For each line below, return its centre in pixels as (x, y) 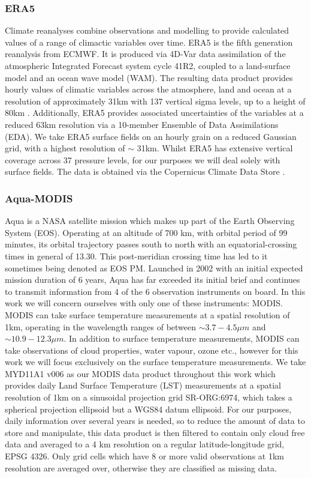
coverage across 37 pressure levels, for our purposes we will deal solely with (143, 159)
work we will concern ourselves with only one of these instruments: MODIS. (144, 303)
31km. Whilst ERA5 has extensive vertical (215, 148)
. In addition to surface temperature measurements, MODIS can (182, 338)
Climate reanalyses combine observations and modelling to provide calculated (147, 30)
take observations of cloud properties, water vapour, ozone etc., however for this (152, 350)
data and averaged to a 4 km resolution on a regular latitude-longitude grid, (145, 444)
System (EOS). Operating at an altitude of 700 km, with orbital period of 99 (146, 232)
